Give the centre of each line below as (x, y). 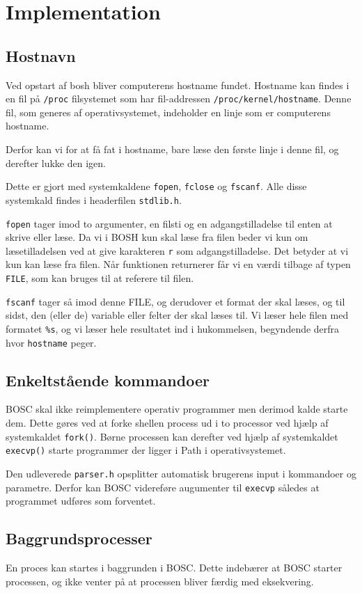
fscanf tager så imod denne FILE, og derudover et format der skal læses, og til (175, 301)
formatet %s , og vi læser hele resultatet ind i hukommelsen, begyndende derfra (173, 328)
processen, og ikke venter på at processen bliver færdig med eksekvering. (160, 581)
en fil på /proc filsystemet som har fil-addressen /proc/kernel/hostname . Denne (179, 98)
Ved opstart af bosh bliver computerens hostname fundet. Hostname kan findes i (178, 85)
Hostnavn (41, 55)
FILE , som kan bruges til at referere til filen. (100, 278)
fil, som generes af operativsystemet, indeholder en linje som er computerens (168, 112)
